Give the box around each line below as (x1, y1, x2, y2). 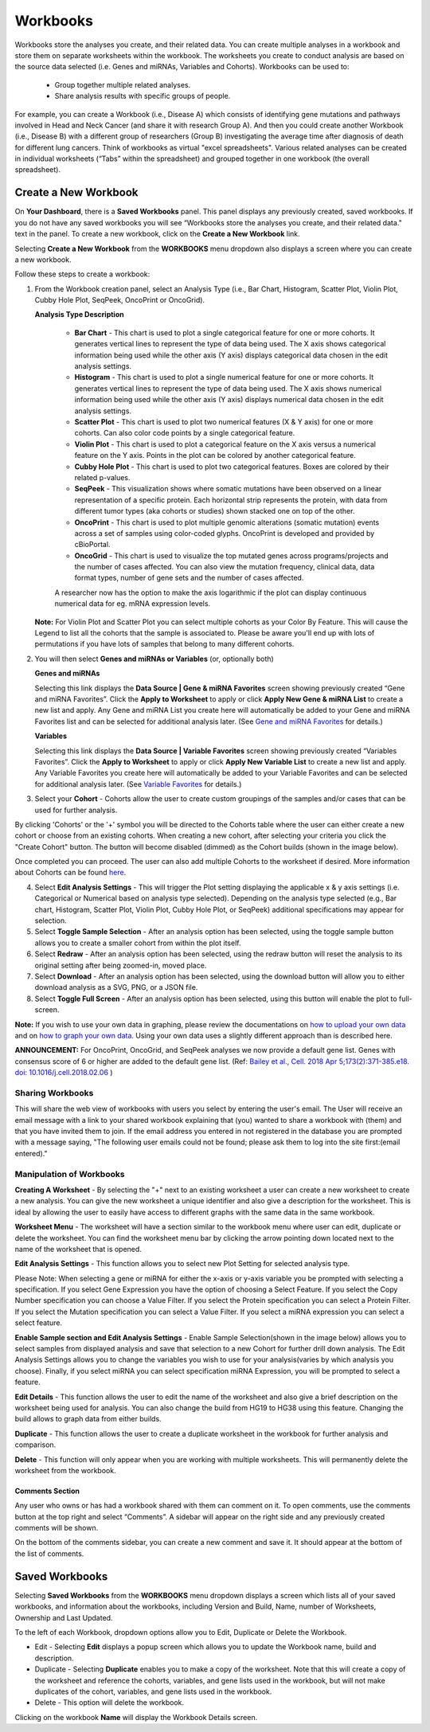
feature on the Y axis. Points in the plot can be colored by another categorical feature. (74, 451, 356, 460)
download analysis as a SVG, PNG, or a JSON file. (34, 983, 198, 992)
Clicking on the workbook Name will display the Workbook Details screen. (14, 1712, 258, 1722)
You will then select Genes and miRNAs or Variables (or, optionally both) (34, 654, 274, 663)
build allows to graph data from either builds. (14, 1414, 162, 1424)
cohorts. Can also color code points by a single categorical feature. (74, 428, 295, 438)
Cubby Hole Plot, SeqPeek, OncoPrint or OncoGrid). (34, 295, 205, 305)
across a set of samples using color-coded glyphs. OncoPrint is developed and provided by (74, 528, 375, 538)
